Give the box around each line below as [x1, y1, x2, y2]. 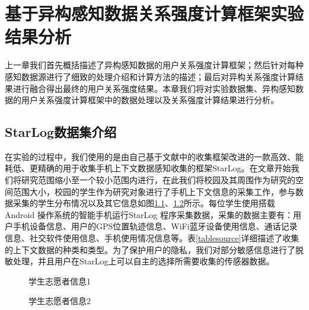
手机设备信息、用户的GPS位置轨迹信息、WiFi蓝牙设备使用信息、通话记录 [12, 220, 298, 232]
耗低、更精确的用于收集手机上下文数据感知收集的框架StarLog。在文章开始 [5, 162, 291, 174]
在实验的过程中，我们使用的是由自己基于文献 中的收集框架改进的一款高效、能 [5, 150, 304, 162]
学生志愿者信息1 [28, 274, 91, 287]
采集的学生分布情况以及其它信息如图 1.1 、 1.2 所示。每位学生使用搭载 [12, 197, 275, 209]
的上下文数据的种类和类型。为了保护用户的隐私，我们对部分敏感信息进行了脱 [5, 243, 304, 255]
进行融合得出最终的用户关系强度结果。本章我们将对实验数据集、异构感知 [12, 82, 295, 94]
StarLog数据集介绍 [5, 123, 117, 141]
